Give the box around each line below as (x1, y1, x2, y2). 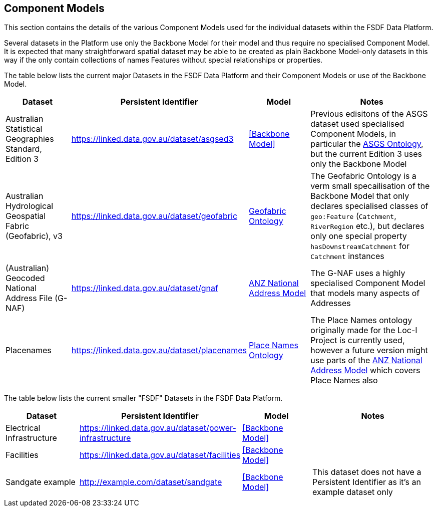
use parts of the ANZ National (310, 355, 422, 366)
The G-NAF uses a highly (310, 268, 405, 279)
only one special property (310, 231, 407, 241)
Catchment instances (310, 251, 384, 262)
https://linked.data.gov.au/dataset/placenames (71, 345, 247, 356)
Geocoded (6, 273, 45, 284)
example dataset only (312, 487, 393, 497)
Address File (6, 293, 53, 304)
